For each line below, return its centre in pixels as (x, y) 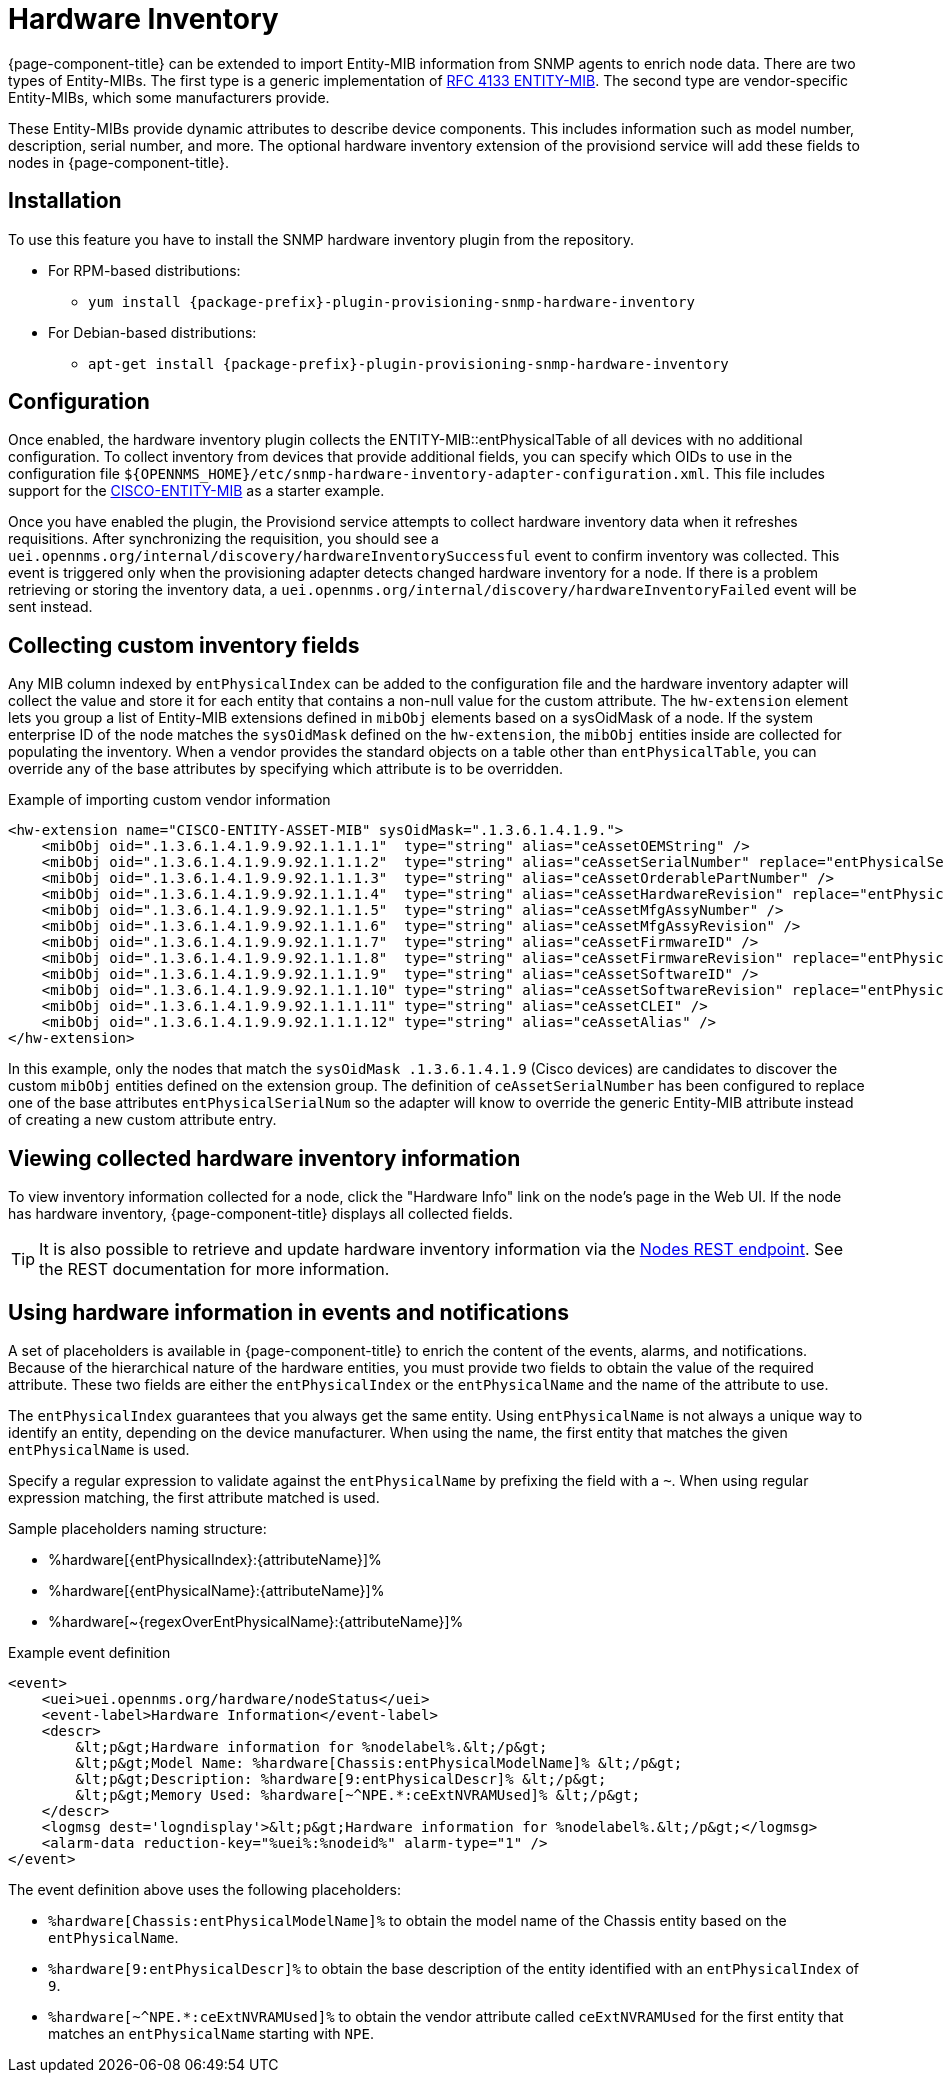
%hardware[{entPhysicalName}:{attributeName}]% (216, 1590)
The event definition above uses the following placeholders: (204, 1889)
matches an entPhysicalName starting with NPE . (211, 2033)
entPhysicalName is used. (99, 1449)
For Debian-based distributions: (152, 332)
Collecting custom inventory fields (184, 645)
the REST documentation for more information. (214, 1269)
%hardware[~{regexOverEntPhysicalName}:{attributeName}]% (256, 1621)
